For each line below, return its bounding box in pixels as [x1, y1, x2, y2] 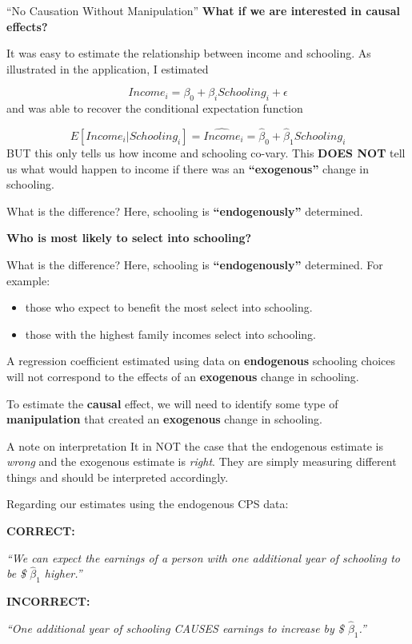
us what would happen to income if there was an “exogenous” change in [6, 160, 369, 177]
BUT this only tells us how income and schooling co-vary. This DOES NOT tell [6, 144, 406, 161]
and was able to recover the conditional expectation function [6, 100, 303, 117]
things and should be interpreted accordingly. [6, 468, 229, 485]
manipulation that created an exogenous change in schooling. [6, 411, 322, 427]
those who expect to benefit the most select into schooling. [25, 299, 313, 316]
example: [6, 272, 50, 288]
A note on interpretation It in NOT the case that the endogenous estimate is [6, 437, 383, 454]
